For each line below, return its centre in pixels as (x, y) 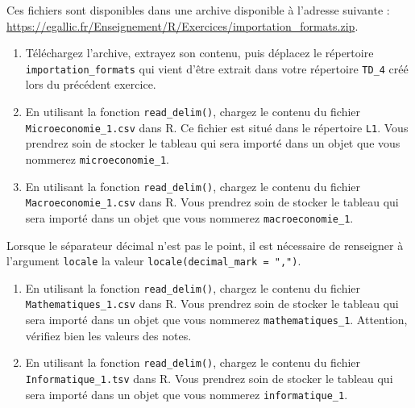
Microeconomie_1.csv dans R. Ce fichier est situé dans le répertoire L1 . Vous (217, 127)
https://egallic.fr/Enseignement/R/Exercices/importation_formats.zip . (183, 25)
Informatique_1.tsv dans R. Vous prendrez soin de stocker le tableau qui (209, 379)
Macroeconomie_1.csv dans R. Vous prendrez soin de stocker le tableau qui (212, 202)
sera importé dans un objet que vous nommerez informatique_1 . (187, 394)
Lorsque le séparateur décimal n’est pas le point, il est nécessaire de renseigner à (205, 245)
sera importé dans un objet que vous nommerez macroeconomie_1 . (189, 217)
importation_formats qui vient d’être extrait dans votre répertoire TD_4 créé (217, 68)
